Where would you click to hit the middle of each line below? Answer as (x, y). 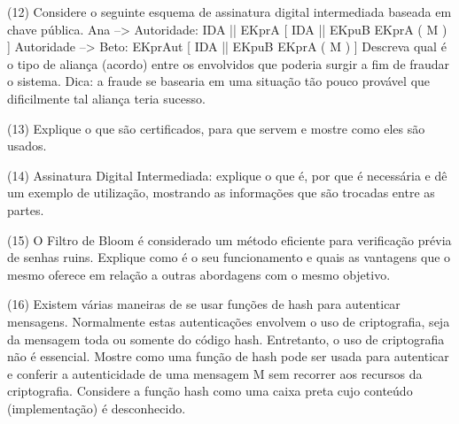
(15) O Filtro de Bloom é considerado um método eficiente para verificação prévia (229, 239)
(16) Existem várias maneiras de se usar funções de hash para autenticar (204, 304)
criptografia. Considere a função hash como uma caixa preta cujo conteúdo (210, 391)
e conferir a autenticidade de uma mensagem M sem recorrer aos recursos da (215, 373)
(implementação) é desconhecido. (97, 408)
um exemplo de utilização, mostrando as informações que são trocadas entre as (221, 193)
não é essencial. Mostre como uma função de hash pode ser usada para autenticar (228, 356)
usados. (27, 146)
